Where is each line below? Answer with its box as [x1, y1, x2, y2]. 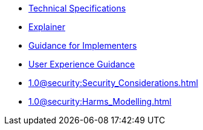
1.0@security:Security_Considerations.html [28, 78, 198, 88]
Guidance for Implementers [28, 40, 137, 51]
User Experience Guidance [28, 59, 135, 69]
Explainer [28, 22, 65, 32]
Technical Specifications [28, 3, 126, 13]
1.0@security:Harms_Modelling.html [28, 96, 172, 107]
